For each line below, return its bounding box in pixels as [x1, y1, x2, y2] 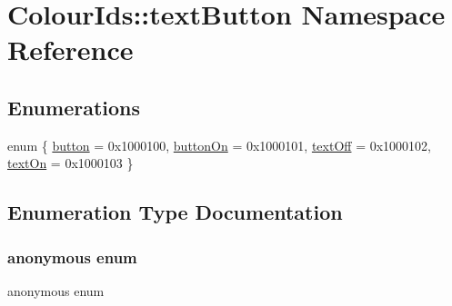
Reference [7, 31, 134, 68]
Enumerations [7, 93, 141, 121]
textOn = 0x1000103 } [7, 153, 134, 173]
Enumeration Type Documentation [7, 198, 343, 226]
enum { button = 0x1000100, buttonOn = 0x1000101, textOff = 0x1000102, [7, 135, 431, 154]
